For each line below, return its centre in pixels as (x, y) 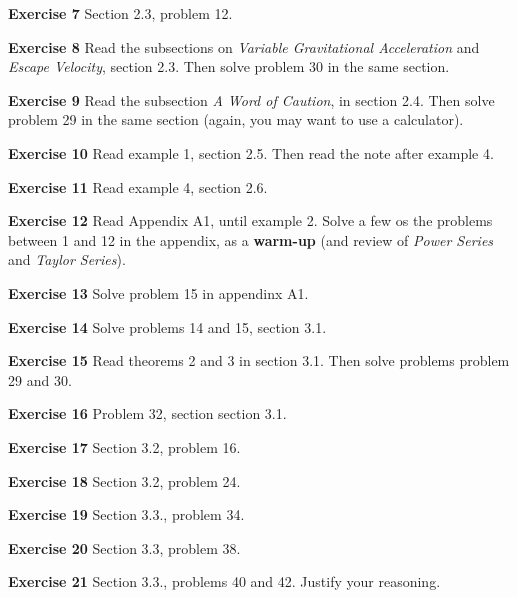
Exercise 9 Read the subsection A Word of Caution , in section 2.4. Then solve (251, 99)
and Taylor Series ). (67, 259)
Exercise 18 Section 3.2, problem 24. (124, 480)
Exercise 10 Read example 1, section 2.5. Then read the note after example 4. (251, 152)
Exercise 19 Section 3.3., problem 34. (126, 514)
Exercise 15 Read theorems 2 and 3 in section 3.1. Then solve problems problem (259, 360)
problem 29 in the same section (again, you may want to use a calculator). (236, 119)
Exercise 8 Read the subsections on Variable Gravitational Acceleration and (244, 46)
